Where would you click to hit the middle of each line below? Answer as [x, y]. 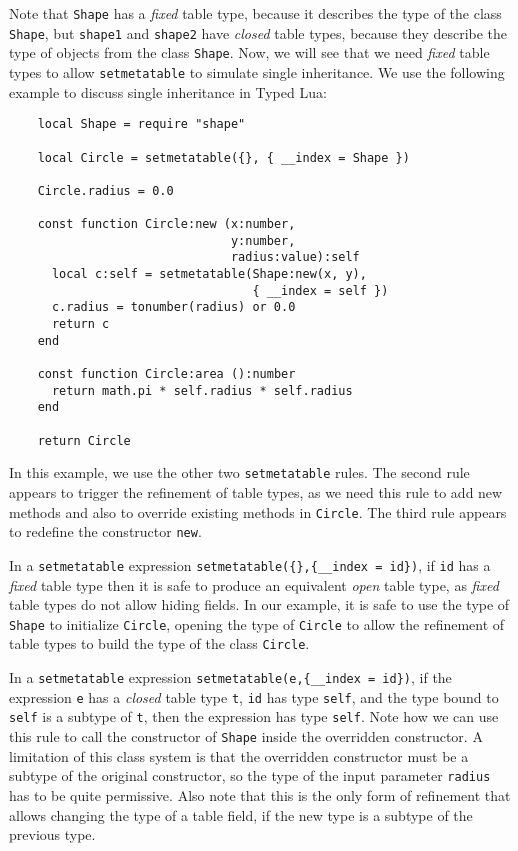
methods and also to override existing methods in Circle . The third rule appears [258, 511]
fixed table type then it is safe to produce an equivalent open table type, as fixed [254, 584]
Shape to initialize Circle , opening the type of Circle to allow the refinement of [257, 623]
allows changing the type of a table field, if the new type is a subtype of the [241, 814]
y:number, [263, 240]
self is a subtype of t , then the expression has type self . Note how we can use [254, 716]
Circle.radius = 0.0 [105, 190]
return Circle [84, 440]
